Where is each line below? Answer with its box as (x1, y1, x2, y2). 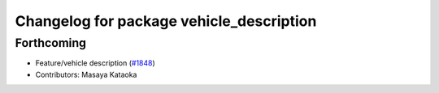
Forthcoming (15, 36, 87, 50)
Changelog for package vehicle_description (15, 12, 317, 30)
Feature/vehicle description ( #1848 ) (35, 58, 156, 68)
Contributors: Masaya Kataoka (35, 70, 137, 79)
